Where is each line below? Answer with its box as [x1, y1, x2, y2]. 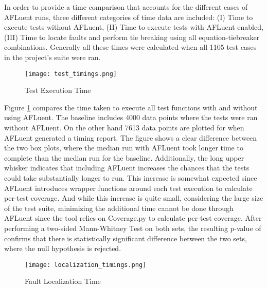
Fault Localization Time [25, 276, 101, 286]
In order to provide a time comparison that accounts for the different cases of [4, 2, 248, 12]
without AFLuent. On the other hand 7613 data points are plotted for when [4, 122, 244, 132]
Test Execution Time [25, 85, 91, 95]
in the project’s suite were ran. [4, 51, 101, 62]
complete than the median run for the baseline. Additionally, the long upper [4, 152, 244, 163]
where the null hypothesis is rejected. [4, 243, 121, 254]
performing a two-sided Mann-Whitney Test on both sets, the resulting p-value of [4, 222, 261, 233]
